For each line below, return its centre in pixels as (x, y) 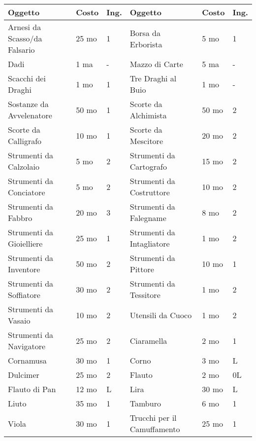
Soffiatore (24, 295)
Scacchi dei (27, 78)
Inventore (24, 269)
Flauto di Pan (32, 389)
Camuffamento (155, 429)
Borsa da (145, 33)
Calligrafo (25, 141)
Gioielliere (25, 243)
